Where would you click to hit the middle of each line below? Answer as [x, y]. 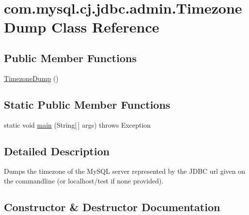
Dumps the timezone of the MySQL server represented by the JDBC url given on [124, 171]
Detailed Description [57, 151]
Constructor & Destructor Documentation [112, 207]
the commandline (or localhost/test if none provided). [84, 180]
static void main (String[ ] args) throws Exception [78, 124]
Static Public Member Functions [87, 104]
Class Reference [105, 27]
